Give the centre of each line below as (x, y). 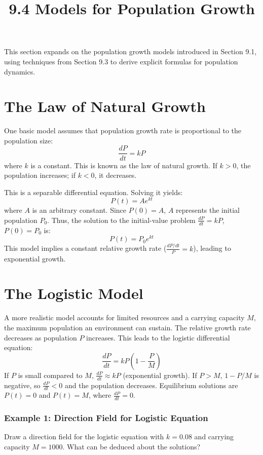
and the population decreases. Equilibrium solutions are (152, 385)
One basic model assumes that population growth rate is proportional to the (123, 130)
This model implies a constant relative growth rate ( (85, 248)
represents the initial (208, 210)
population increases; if (40, 175)
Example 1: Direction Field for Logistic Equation (106, 418)
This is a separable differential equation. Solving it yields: (93, 192)
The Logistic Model (74, 293)
